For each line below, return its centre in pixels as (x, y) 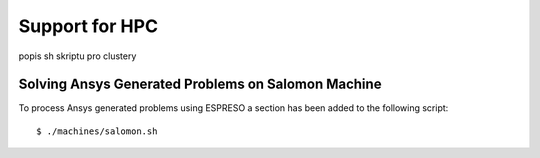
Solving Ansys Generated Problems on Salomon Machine (200, 84)
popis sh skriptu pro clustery (77, 56)
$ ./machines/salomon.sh (97, 131)
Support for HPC (88, 26)
